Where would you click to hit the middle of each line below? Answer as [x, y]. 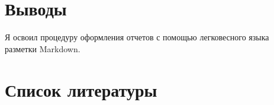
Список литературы [81, 89]
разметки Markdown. [43, 48]
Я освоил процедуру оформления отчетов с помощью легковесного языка [137, 37]
